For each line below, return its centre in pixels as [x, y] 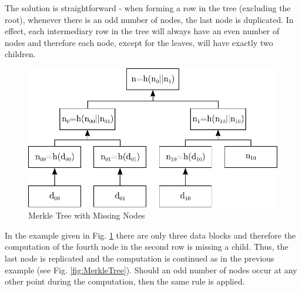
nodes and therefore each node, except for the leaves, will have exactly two [139, 42]
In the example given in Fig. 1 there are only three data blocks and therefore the [150, 235]
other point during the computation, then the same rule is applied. [125, 281]
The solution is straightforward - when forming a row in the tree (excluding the [148, 8]
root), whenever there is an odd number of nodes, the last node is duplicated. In [149, 19]
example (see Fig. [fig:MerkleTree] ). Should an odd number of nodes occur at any [151, 269]
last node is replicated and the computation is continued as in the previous [140, 258]
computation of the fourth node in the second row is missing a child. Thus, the [147, 247]
